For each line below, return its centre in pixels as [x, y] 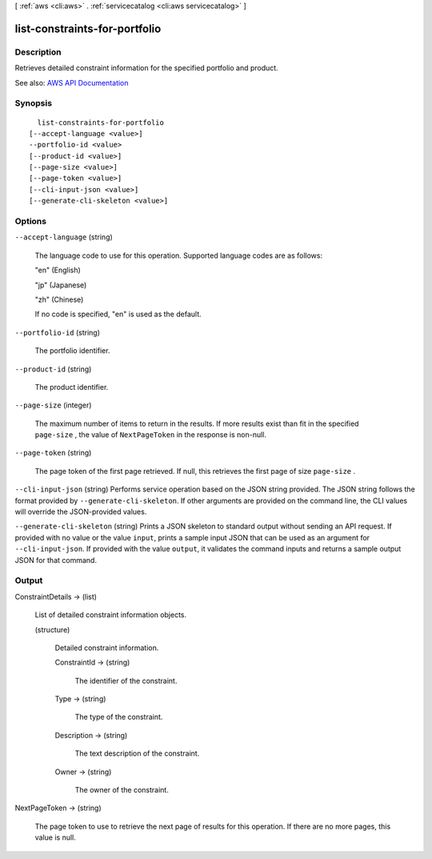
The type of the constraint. [119, 717]
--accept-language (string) [64, 237]
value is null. [55, 837]
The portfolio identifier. [72, 351]
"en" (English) [58, 270]
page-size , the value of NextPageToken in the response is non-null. [151, 435]
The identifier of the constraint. [126, 680]
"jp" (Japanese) [61, 285]
